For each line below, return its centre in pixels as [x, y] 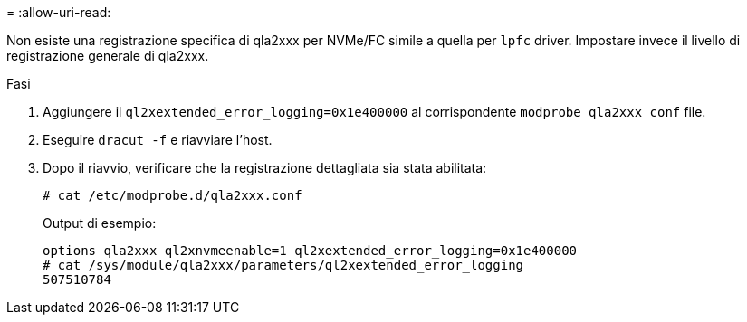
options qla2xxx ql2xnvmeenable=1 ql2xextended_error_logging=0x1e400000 [310, 251]
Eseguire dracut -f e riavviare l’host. [158, 140]
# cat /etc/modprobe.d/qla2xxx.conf [172, 195]
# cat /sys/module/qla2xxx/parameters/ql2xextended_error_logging [283, 265]
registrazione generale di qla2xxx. [108, 56]
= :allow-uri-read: [59, 12]
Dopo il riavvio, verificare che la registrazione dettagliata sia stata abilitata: [265, 168]
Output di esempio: [100, 223]
